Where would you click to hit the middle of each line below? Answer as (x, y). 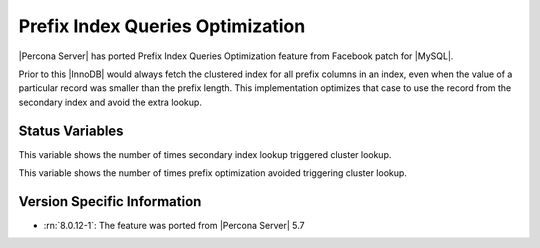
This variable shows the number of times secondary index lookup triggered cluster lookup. (205, 154)
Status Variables (71, 130)
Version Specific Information (110, 201)
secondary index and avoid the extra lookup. (110, 102)
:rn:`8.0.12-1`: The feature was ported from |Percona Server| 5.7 (174, 225)
